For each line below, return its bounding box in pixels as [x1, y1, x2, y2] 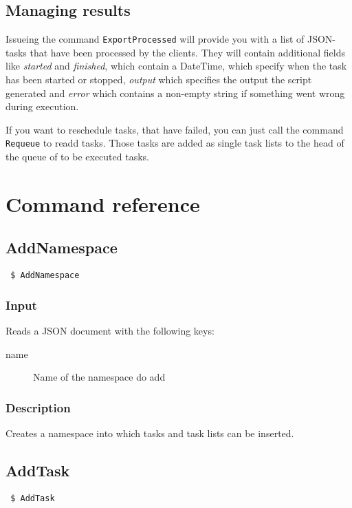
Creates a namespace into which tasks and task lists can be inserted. [5, 426, 294, 441]
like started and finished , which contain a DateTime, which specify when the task [5, 59, 347, 73]
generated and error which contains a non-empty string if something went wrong [5, 85, 345, 100]
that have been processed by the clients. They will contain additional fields [30, 45, 345, 59]
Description [5, 399, 71, 416]
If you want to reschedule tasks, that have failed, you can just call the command [5, 122, 344, 136]
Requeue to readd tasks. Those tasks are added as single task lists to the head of [5, 136, 344, 150]
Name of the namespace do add [33, 370, 166, 384]
